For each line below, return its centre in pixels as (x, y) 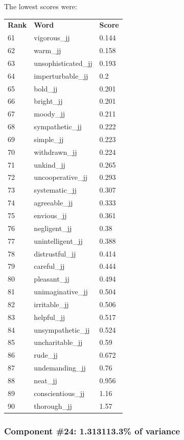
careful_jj (49, 266)
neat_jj (45, 380)
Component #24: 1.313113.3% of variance (92, 431)
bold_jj (46, 88)
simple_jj (49, 139)
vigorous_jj (52, 38)
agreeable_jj (53, 203)
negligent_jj (53, 228)
